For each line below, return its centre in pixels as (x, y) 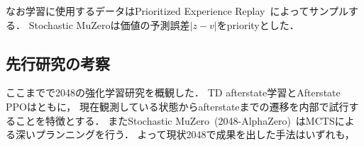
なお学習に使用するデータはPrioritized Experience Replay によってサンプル (177, 11)
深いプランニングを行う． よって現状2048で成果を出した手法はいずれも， (185, 134)
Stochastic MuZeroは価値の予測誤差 (109, 24)
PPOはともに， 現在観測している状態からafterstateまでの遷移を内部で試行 (177, 106)
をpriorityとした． (258, 24)
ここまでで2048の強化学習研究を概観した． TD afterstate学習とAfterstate (173, 92)
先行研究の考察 (58, 63)
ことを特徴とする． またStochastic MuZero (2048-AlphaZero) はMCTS (175, 120)
